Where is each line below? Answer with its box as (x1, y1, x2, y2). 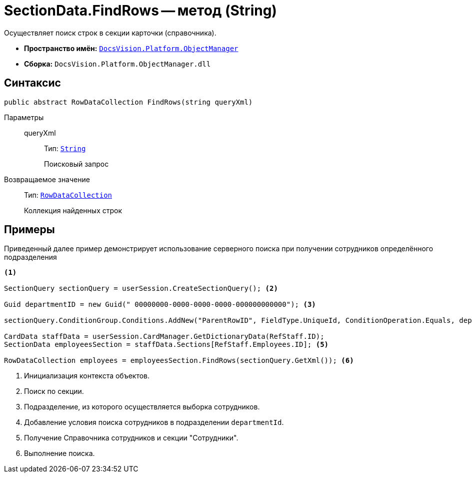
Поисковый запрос (44, 159, 109, 168)
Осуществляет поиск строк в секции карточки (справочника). (4, 28, 216, 37)
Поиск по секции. (24, 387, 84, 396)
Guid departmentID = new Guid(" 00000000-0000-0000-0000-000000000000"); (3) (4, 300, 316, 309)
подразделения (4, 253, 57, 262)
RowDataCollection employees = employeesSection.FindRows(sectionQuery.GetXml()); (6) (4, 356, 354, 365)
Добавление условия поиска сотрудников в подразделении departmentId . (24, 418, 284, 427)
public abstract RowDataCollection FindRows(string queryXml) (4, 98, 253, 106)
